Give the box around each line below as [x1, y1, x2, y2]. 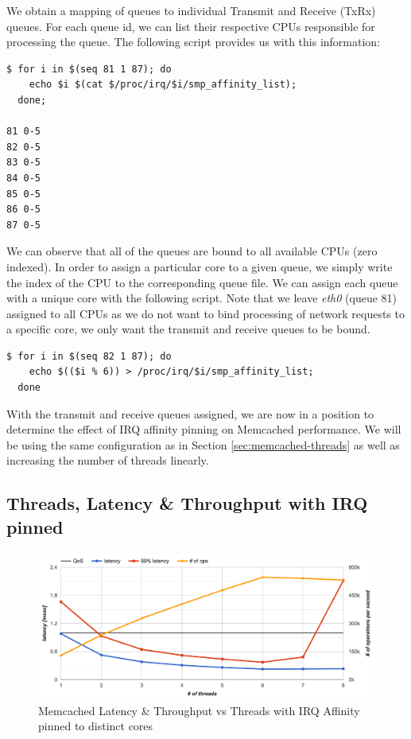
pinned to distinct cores [38, 718, 153, 734]
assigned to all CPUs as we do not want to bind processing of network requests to [6, 305, 405, 321]
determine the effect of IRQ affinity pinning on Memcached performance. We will [6, 421, 401, 438]
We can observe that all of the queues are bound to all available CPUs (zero [6, 243, 378, 259]
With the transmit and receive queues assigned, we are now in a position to [6, 405, 374, 422]
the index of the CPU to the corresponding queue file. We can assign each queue [6, 274, 398, 290]
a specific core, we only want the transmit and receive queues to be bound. [6, 321, 370, 337]
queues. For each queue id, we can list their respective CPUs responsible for [6, 18, 375, 34]
